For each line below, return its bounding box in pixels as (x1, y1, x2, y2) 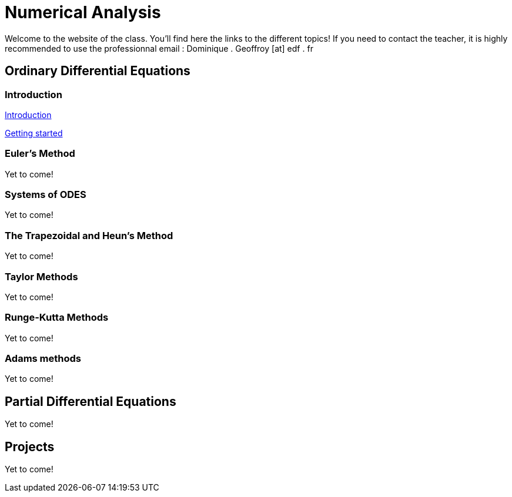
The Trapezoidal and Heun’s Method (5, 229, 173, 241)
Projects (5, 439, 55, 454)
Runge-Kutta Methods (5, 311, 109, 324)
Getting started (5, 127, 63, 138)
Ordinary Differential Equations (5, 63, 190, 79)
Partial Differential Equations (5, 394, 176, 409)
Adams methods (5, 352, 82, 365)
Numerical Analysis (5, 2, 161, 22)
